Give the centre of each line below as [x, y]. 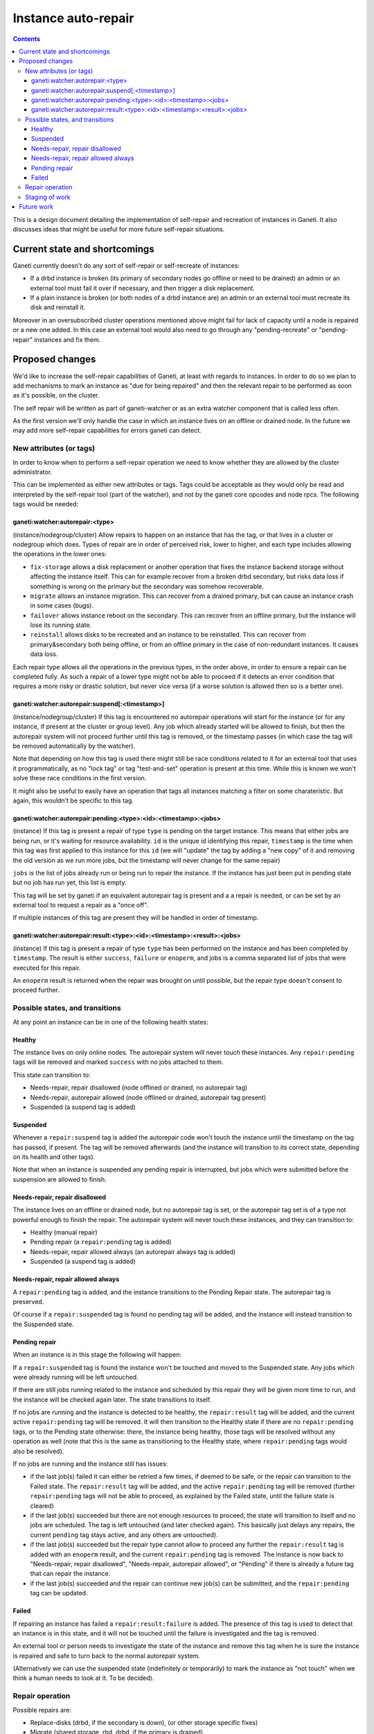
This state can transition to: [52, 1074]
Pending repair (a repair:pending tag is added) [101, 1242]
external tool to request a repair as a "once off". [81, 905]
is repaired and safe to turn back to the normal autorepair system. [107, 1656]
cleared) [42, 1506]
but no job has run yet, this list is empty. [70, 883]
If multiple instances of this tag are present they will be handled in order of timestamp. [136, 918]
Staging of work [48, 197]
